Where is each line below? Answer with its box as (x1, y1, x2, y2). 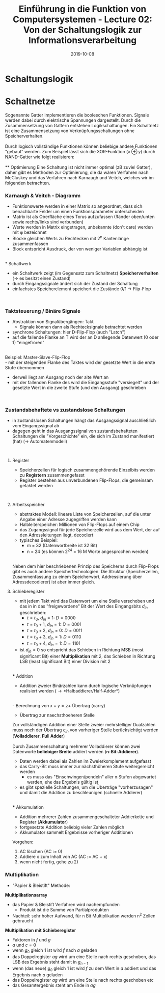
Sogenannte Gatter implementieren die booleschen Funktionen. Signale (5, 112, 149, 118)
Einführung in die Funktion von (19, 3, 146, 15)
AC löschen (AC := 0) (19, 849, 63, 855)
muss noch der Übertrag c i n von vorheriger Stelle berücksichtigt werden (12, 727, 159, 734)
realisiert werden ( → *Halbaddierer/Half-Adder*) (19, 688, 120, 693)
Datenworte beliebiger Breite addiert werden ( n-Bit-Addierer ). (12, 749, 139, 755)
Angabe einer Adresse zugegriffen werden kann (19, 517, 117, 523)
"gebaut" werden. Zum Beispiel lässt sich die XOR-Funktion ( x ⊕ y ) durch (5, 148, 156, 154)
